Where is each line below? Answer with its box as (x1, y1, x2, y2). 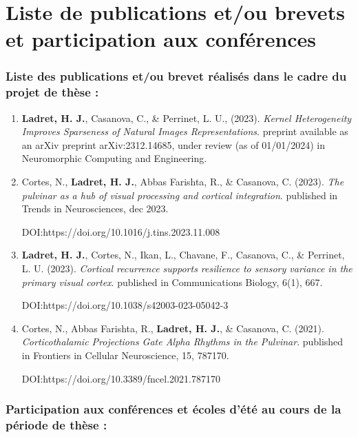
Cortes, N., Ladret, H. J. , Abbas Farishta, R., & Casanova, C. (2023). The (21, 174, 344, 189)
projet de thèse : (6, 83, 99, 101)
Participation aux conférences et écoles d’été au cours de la (6, 400, 341, 418)
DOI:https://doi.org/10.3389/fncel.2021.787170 (21, 371, 220, 385)
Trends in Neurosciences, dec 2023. (21, 201, 169, 216)
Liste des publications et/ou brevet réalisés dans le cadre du (6, 68, 347, 85)
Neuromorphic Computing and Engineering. (21, 151, 207, 165)
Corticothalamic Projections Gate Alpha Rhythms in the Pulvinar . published (21, 334, 344, 349)
